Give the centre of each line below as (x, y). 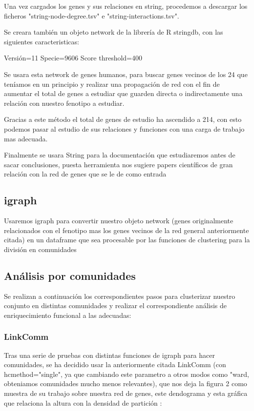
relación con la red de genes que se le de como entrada (85, 174)
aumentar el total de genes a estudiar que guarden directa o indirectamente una (123, 93)
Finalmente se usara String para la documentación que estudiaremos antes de (120, 155)
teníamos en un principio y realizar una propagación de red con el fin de (112, 84)
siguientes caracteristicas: (42, 41)
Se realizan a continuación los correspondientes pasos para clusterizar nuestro (120, 296)
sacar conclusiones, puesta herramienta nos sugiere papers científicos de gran (118, 164)
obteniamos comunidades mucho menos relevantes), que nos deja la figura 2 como (126, 383)
